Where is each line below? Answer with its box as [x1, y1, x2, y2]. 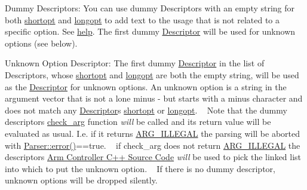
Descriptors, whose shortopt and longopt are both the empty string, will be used [5, 68, 299, 81]
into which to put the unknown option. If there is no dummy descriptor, [5, 162, 275, 174]
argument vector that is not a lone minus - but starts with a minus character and [5, 92, 303, 105]
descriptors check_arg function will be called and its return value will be [5, 115, 271, 128]
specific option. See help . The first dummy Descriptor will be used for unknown [5, 25, 296, 38]
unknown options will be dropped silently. [5, 174, 158, 186]
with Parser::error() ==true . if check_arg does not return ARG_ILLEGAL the [5, 139, 300, 151]
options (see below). [5, 36, 78, 49]
